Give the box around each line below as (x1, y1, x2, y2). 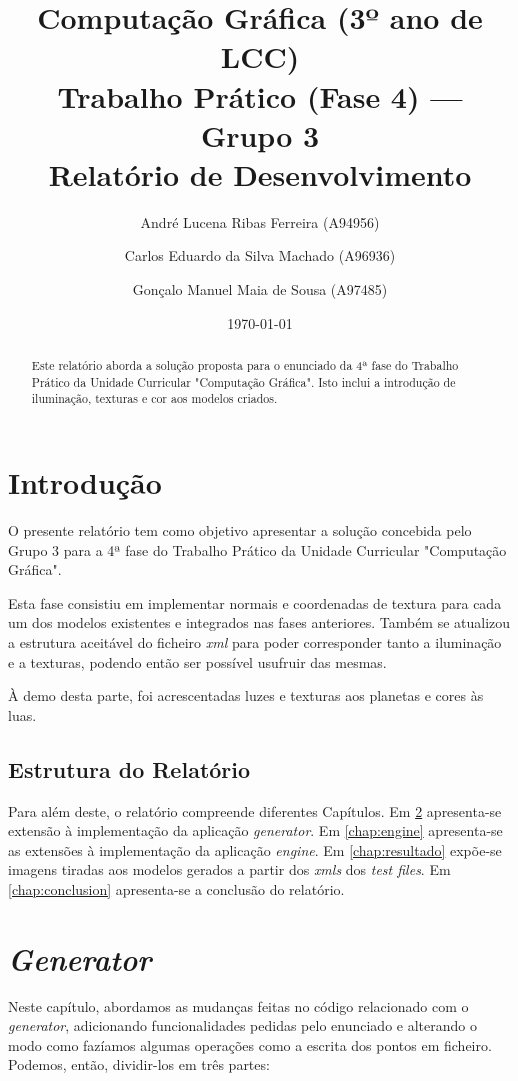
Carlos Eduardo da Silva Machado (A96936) (124, 245, 396, 266)
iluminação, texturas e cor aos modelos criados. (31, 390, 278, 407)
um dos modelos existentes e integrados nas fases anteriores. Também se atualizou (8, 612, 511, 633)
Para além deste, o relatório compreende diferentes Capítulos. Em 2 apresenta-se (8, 800, 502, 821)
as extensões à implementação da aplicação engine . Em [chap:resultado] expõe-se (8, 839, 502, 860)
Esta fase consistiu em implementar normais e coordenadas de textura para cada (8, 592, 502, 613)
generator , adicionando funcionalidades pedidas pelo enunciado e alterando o (8, 1015, 477, 1036)
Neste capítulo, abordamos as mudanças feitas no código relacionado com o (8, 995, 469, 1016)
